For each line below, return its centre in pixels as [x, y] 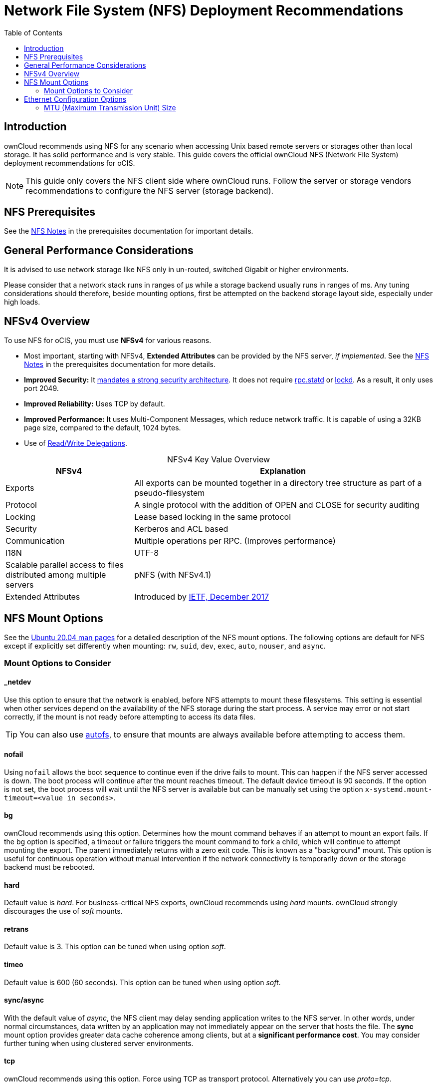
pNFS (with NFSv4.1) [173, 575]
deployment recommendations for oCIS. [70, 163]
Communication [35, 541]
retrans [16, 929]
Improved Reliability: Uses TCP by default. [95, 404]
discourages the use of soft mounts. [63, 911]
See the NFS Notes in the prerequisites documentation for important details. [129, 231]
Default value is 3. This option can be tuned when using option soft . [115, 947]
